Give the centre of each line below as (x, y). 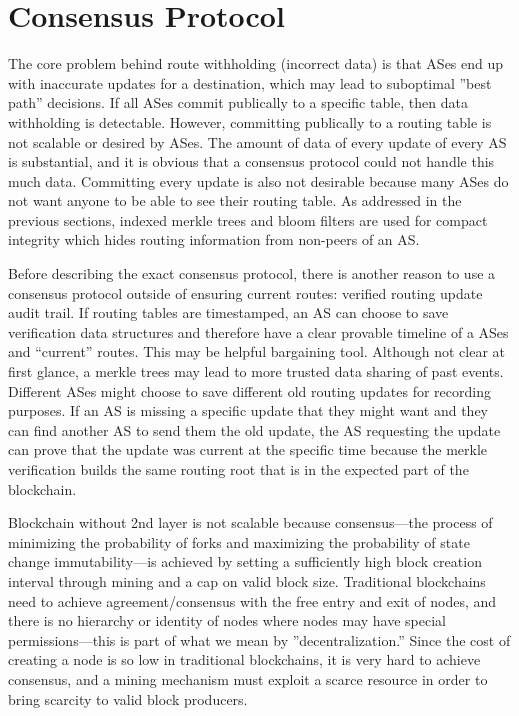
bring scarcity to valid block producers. (128, 698)
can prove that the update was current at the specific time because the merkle (248, 449)
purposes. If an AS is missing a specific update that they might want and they (248, 410)
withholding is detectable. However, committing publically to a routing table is (250, 121)
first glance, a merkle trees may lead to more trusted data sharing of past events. (256, 371)
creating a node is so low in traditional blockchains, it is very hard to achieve (244, 659)
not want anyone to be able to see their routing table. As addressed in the (235, 200)
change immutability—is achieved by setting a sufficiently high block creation (245, 561)
